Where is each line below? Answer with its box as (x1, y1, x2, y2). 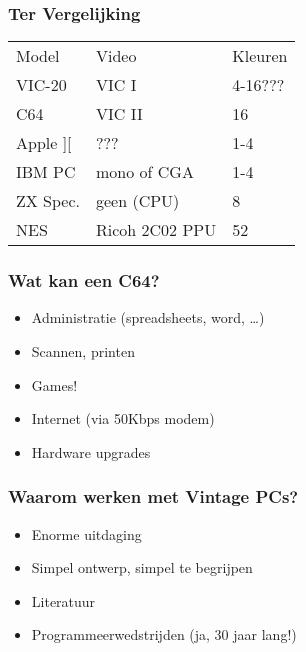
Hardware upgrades (31, 441, 151, 462)
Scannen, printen (31, 341, 135, 362)
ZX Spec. (16, 189, 81, 213)
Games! (31, 374, 78, 395)
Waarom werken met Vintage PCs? (8, 484, 299, 509)
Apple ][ (16, 131, 72, 155)
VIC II (96, 102, 143, 126)
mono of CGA (96, 160, 194, 184)
